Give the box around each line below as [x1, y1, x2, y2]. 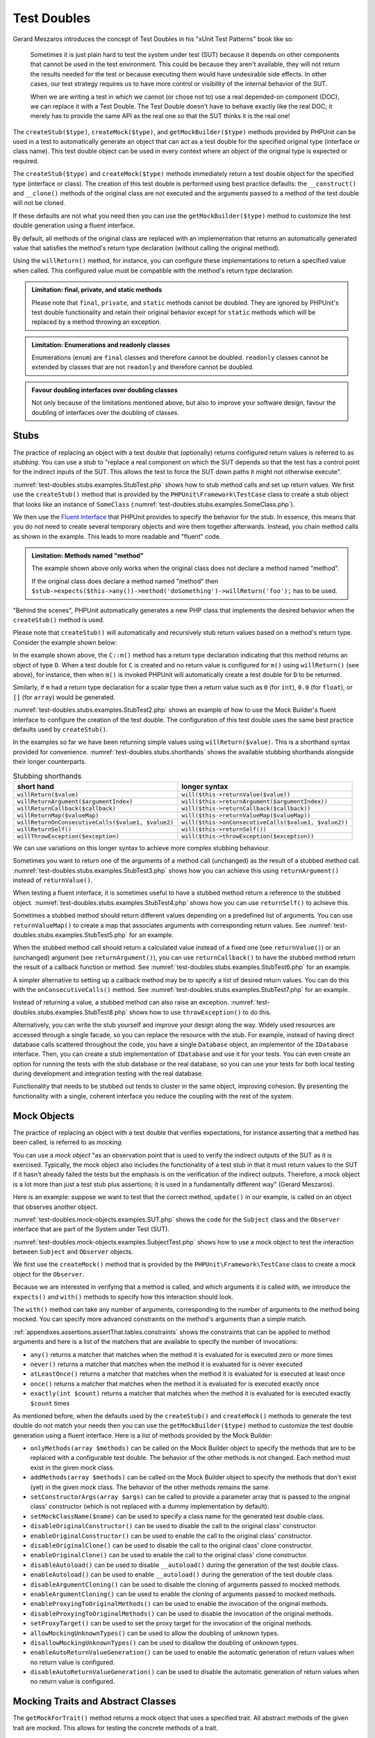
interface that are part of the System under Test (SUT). [12, 1225, 170, 1233]
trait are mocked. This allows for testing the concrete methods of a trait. [12, 1723, 219, 1732]
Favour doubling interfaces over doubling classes [31, 386, 178, 394]
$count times [30, 1399, 70, 1407]
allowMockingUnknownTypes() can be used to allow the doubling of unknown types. [30, 1629, 279, 1637]
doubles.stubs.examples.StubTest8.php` [12, 1008, 128, 1016]
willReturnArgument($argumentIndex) [17, 797, 133, 805]
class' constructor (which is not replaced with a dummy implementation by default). [30, 1502, 269, 1511]
